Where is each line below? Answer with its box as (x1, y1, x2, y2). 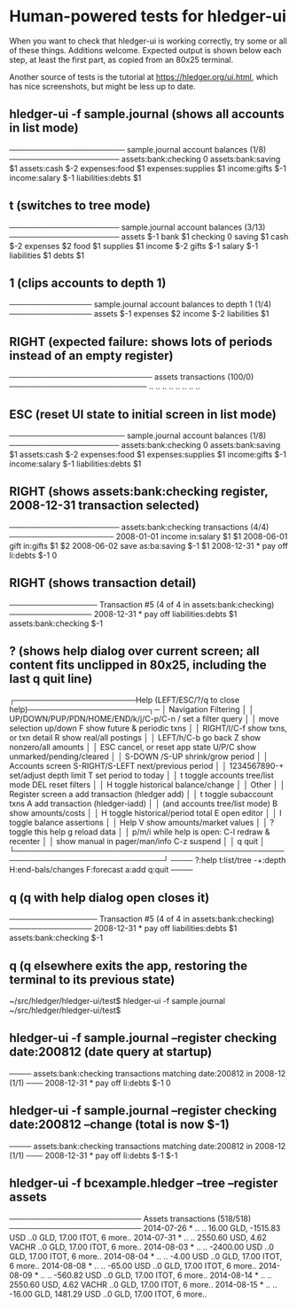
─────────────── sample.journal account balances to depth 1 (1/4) (9, 299, 272, 309)
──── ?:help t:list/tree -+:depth (170, 855, 286, 865)
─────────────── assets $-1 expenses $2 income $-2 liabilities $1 (9, 309, 270, 319)
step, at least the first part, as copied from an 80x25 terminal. (9, 54, 234, 65)
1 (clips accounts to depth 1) (9, 275, 167, 290)
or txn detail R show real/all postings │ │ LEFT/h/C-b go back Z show (9, 732, 262, 743)
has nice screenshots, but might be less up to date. (9, 81, 197, 91)
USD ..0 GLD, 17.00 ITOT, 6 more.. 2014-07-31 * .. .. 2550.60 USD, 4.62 (9, 1232, 268, 1242)
